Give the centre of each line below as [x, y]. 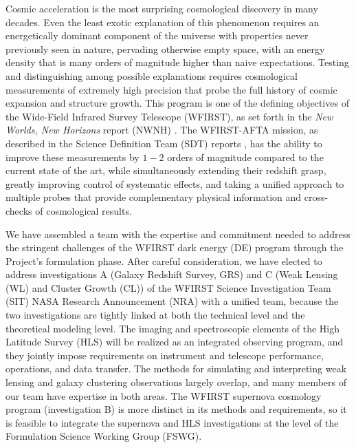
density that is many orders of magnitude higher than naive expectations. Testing [177, 62]
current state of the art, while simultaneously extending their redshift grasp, [166, 170]
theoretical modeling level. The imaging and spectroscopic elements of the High [173, 328]
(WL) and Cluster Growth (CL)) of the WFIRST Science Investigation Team [168, 287]
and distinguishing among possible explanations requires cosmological [152, 75]
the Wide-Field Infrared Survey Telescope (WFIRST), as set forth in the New [169, 116]
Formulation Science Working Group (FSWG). [104, 436]
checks [19, 210]
